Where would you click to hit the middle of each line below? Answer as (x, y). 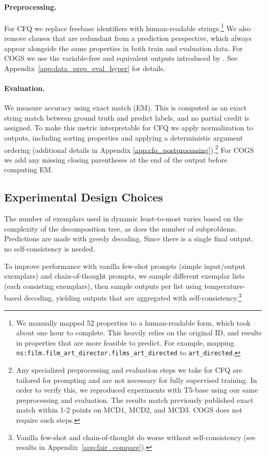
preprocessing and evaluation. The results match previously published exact (135, 400)
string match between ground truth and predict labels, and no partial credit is (127, 117)
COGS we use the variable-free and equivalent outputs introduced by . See (121, 58)
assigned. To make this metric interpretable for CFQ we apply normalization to (129, 128)
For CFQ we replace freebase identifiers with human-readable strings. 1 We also (128, 27)
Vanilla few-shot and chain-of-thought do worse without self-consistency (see (136, 437)
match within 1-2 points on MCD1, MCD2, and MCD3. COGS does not (129, 410)
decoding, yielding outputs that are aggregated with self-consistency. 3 (133, 297)
